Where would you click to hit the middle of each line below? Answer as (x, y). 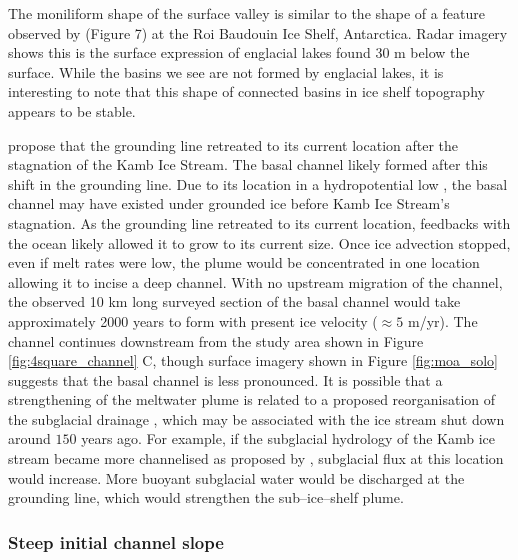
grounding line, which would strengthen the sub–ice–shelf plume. (206, 497)
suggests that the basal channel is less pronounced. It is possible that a (225, 379)
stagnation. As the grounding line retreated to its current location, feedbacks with (259, 222)
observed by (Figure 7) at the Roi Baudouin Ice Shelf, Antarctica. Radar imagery (258, 32)
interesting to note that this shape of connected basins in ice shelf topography (246, 91)
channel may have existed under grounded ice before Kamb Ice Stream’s (229, 203)
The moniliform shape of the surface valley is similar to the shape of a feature (246, 13)
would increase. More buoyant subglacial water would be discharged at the (236, 477)
